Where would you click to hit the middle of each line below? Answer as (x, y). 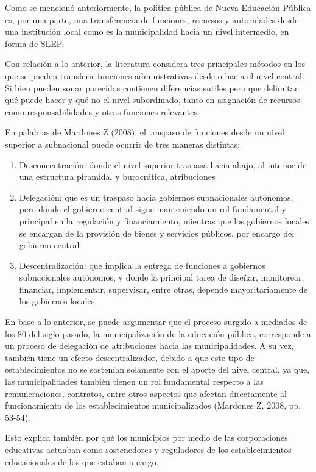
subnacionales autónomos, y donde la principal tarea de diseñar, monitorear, (162, 277)
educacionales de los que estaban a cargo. (82, 461)
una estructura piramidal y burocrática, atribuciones (117, 177)
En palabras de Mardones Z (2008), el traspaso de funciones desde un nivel (145, 132)
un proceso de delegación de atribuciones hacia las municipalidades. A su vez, (149, 345)
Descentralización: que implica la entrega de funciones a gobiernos (142, 265)
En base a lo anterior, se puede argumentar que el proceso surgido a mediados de (156, 322)
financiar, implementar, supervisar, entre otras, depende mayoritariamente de (163, 289)
